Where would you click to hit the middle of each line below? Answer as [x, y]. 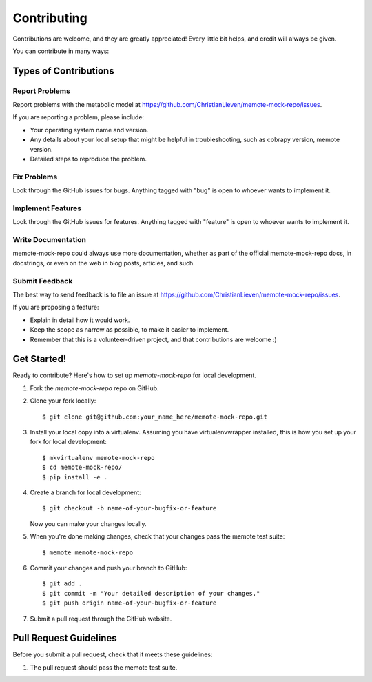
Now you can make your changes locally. [88, 523]
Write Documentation [49, 240]
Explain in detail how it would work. [80, 320]
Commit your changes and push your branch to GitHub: [108, 568]
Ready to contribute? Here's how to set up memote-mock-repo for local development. [134, 375]
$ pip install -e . [75, 477]
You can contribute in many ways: [61, 51]
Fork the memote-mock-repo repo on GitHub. [94, 388]
